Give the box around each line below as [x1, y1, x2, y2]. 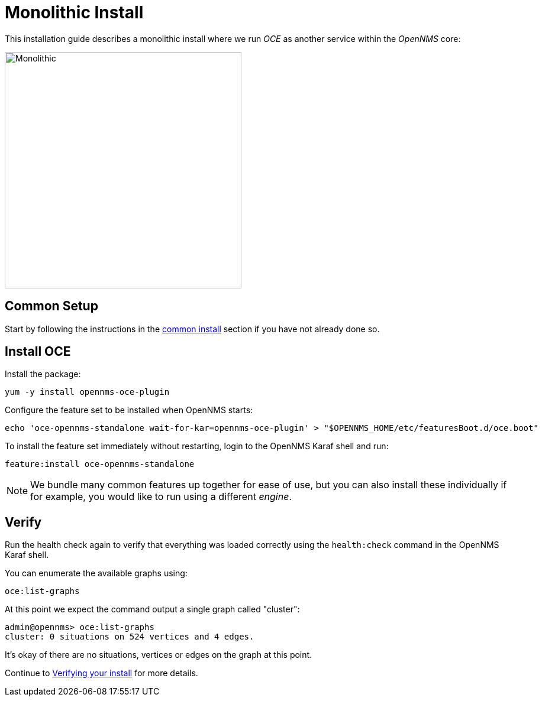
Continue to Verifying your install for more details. [5, 668, 198, 679]
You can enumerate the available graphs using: [5, 568, 188, 579]
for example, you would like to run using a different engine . [30, 491, 292, 503]
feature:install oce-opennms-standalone [5, 459, 195, 469]
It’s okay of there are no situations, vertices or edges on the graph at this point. [5, 650, 312, 660]
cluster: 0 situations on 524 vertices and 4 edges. [5, 632, 254, 642]
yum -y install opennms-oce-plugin [5, 387, 170, 397]
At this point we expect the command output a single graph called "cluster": [5, 604, 300, 615]
